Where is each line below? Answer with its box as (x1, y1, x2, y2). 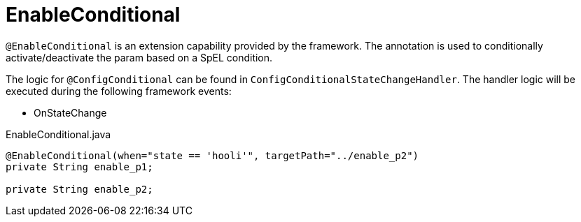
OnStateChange (34, 106, 107, 119)
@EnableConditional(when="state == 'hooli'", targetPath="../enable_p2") (6, 149, 419, 161)
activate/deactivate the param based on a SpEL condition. (6, 51, 273, 64)
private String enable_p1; (6, 161, 153, 172)
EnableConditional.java (6, 128, 111, 140)
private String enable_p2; (6, 183, 153, 195)
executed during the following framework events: (6, 84, 232, 97)
